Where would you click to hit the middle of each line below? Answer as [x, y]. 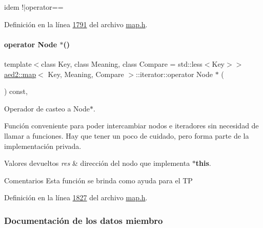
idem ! [14, 7]
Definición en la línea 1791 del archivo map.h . [76, 24]
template [18, 63]
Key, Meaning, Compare [86, 74]
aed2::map [20, 74]
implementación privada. [43, 146]
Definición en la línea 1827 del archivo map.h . [76, 197]
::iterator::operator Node [175, 74]
